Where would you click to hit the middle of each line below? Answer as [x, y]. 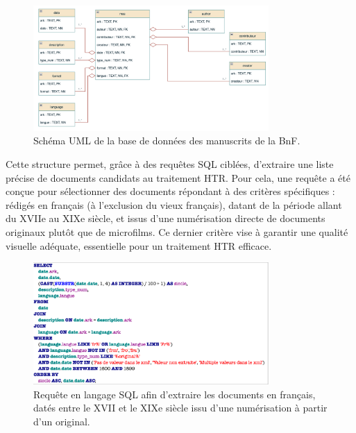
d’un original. [62, 421]
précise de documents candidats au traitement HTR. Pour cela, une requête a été [178, 177]
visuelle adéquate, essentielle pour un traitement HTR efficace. [139, 245]
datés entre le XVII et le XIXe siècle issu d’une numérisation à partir [180, 408]
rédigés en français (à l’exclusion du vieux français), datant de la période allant [174, 204]
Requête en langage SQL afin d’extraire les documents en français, [175, 394]
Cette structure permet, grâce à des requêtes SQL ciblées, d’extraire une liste [170, 164]
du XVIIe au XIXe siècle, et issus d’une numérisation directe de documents [166, 218]
